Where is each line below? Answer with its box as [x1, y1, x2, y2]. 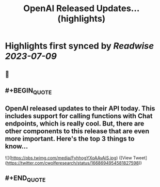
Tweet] [133, 155, 147, 160]
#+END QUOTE [5, 174, 46, 184]
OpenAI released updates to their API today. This [5, 104, 155, 112]
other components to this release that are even [5, 127, 149, 135]
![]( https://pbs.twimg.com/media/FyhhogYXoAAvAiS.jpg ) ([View [5, 155, 132, 160]
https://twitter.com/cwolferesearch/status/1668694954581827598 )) [6, 160, 142, 166]
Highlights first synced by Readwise [5, 41, 154, 51]
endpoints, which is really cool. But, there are [5, 119, 144, 127]
